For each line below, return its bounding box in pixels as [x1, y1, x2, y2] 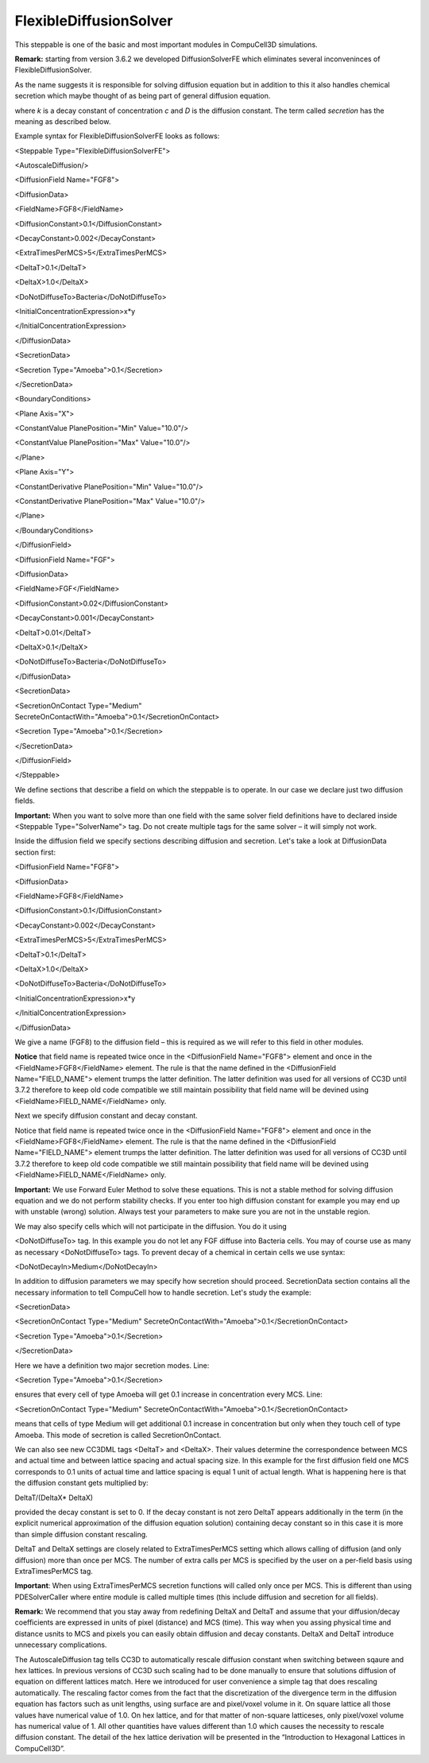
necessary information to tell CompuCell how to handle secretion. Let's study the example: [14, 1288, 311, 1297]
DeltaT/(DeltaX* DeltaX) [14, 1493, 94, 1502]
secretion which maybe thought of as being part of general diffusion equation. [14, 91, 271, 101]
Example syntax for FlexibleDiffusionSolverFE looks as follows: [14, 131, 220, 141]
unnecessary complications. [14, 1640, 107, 1649]
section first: [14, 847, 56, 857]
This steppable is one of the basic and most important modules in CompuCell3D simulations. [14, 40, 318, 49]
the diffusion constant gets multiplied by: [14, 1478, 149, 1488]
